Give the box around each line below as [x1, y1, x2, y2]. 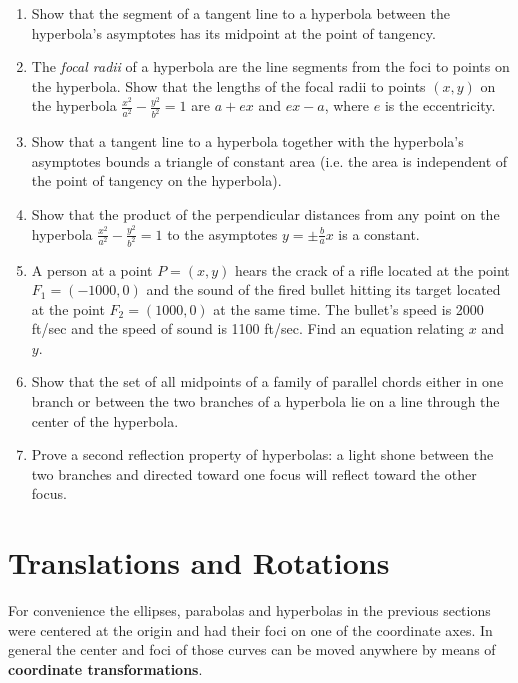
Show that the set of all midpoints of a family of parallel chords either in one [31, 371, 504, 392]
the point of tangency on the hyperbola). [31, 170, 282, 191]
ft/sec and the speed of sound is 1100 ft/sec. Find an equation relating [31, 318, 465, 339]
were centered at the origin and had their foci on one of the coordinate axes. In [8, 619, 493, 640]
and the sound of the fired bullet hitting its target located [146, 279, 501, 300]
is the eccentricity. [384, 95, 496, 116]
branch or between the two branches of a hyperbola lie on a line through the [31, 391, 500, 412]
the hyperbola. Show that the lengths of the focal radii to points [31, 75, 426, 96]
